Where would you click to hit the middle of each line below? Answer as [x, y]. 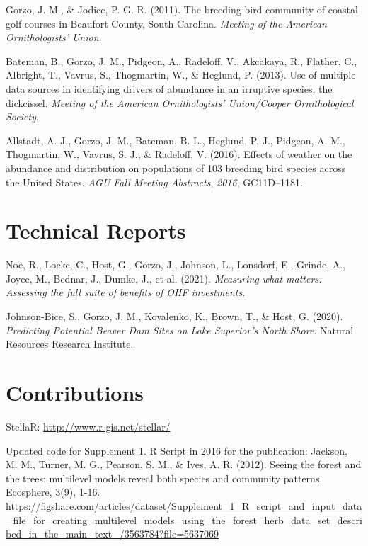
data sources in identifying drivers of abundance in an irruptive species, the [169, 88]
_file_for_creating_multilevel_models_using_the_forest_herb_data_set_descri [184, 519]
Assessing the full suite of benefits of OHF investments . [126, 292]
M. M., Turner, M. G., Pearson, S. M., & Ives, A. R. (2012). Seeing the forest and [184, 464]
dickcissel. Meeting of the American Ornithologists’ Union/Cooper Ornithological [180, 102]
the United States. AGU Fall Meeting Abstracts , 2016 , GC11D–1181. [154, 182]
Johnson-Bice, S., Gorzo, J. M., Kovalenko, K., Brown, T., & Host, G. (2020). [174, 316]
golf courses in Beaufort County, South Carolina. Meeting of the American [166, 23]
